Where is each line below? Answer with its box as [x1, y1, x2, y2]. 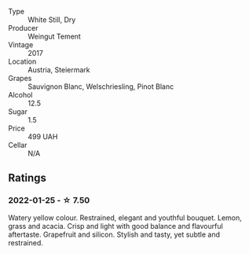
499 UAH [27, 132, 58, 141]
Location [8, 57, 37, 66]
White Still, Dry [27, 15, 76, 24]
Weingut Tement [27, 31, 81, 41]
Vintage [8, 40, 34, 50]
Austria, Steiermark [27, 65, 90, 74]
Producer [8, 24, 38, 32]
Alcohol [8, 90, 33, 99]
